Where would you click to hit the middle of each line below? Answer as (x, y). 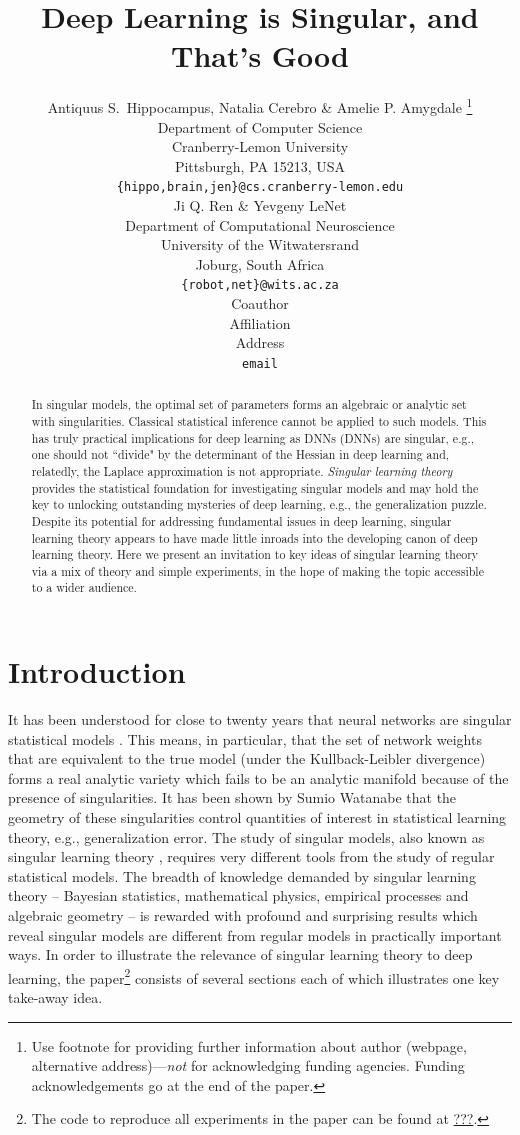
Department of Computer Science (260, 126)
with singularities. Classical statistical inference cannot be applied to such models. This (259, 420)
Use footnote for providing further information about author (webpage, (249, 1045)
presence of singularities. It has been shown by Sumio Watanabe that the (232, 797)
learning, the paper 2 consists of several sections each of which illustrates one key (254, 976)
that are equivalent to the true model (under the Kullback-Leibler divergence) (247, 758)
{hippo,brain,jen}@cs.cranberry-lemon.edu (260, 187)
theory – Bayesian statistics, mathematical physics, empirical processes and (238, 895)
